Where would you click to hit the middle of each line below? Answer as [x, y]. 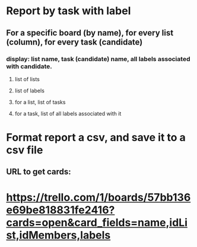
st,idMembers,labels [58, 235]
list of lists [27, 79]
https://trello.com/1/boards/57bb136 [99, 197]
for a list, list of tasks [40, 102]
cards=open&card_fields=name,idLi [97, 222]
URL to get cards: [39, 172]
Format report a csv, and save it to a [96, 138]
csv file [25, 150]
